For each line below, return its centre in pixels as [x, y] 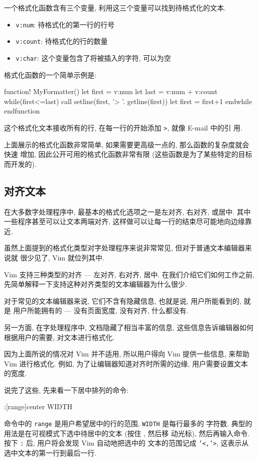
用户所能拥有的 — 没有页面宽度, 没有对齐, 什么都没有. [101, 310]
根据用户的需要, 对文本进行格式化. [59, 337]
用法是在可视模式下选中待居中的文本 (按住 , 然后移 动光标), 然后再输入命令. [127, 433]
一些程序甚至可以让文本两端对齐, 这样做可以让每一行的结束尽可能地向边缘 [125, 221]
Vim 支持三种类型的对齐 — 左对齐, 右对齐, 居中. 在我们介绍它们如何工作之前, [129, 274]
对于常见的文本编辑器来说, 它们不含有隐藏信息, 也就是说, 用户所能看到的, [123, 300]
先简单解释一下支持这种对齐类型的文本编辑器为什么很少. [95, 284]
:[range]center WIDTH [38, 406]
